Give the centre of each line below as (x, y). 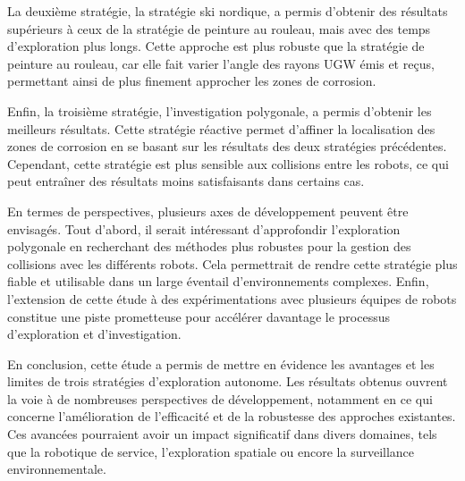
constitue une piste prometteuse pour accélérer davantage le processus (199, 316)
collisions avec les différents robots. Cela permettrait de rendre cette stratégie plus (232, 263)
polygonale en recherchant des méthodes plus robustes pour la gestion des (209, 246)
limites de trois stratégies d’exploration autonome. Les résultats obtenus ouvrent (228, 381)
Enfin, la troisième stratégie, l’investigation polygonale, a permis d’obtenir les (220, 110)
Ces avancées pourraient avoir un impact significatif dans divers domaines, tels (222, 434)
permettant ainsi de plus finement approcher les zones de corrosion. (192, 81)
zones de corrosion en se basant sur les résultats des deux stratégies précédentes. (227, 146)
